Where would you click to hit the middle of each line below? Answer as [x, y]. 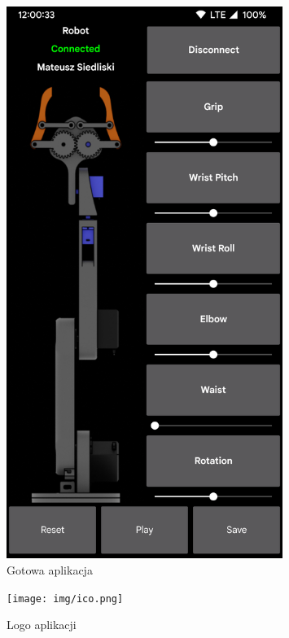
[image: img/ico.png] [65, 599]
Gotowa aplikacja [50, 569]
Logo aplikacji [42, 625]
